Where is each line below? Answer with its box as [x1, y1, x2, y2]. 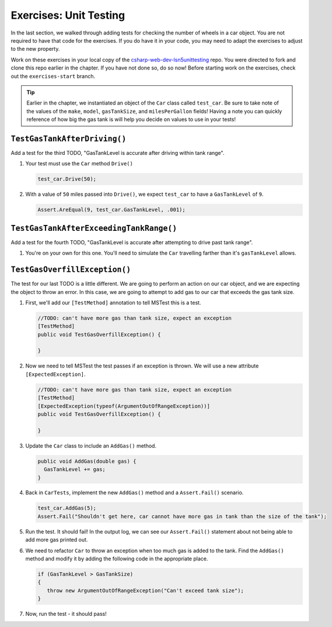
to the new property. [11, 46, 60, 53]
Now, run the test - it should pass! [25, 611, 107, 618]
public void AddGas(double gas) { [37, 458, 137, 465]
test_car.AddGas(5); [37, 505, 96, 511]
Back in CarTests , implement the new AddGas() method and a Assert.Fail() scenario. [25, 489, 244, 496]
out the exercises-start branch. [11, 72, 96, 79]
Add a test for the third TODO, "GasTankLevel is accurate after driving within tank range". [11, 149, 225, 156]
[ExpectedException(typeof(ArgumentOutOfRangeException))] [37, 403, 210, 409]
